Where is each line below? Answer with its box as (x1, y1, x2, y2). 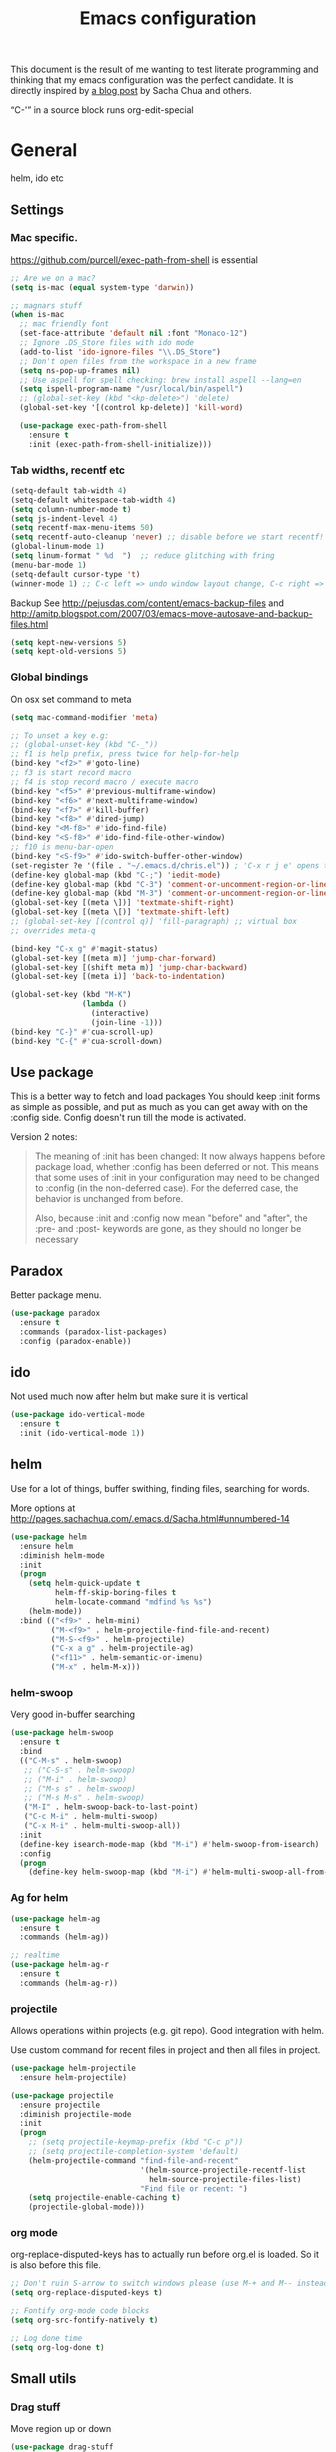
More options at (10, 1502, 76, 1514)
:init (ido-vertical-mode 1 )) (19, 1428, 145, 1439)
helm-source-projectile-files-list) (148, 2174, 302, 2184)
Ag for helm (10, 1891, 69, 1905)
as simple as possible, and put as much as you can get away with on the (10, 1101, 308, 1113)
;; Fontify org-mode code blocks (10, 2306, 150, 2316)
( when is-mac (10, 310, 65, 320)
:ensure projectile (19, 2100, 101, 2110)
